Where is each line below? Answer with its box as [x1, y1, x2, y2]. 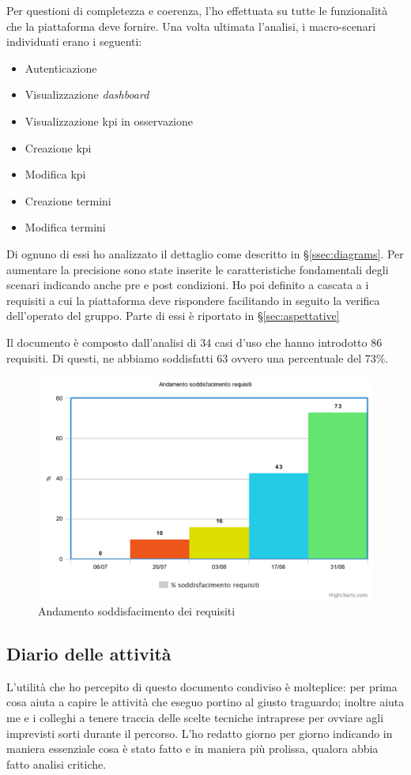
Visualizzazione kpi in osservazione [25, 112, 194, 129]
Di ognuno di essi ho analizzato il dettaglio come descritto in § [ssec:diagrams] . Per [6, 245, 404, 261]
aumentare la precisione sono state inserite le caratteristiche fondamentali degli [6, 261, 389, 277]
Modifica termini [25, 219, 106, 235]
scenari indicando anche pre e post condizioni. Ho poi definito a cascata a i [6, 277, 369, 293]
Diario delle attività [6, 641, 172, 666]
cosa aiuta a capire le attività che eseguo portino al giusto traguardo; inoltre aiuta [6, 694, 405, 710]
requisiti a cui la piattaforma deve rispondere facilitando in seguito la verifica [6, 292, 380, 308]
